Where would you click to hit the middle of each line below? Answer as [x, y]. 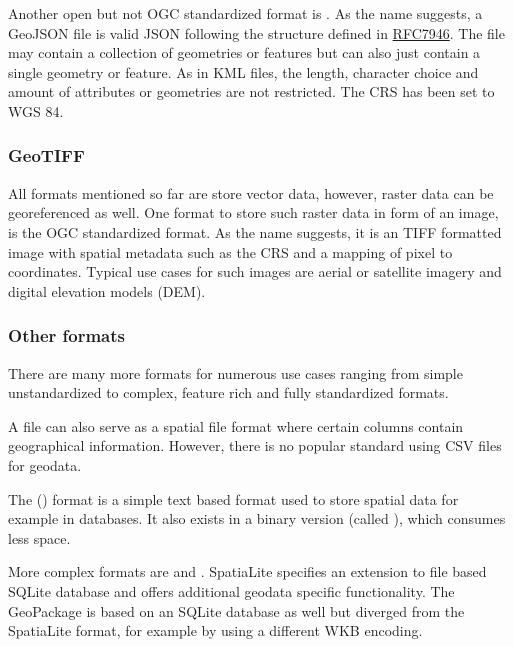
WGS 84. [36, 110]
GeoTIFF [46, 155]
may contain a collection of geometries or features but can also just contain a [244, 52]
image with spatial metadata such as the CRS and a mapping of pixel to [230, 251]
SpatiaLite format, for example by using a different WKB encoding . [215, 630]
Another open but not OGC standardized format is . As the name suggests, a [245, 13]
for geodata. [45, 464]
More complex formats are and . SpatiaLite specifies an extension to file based [247, 571]
